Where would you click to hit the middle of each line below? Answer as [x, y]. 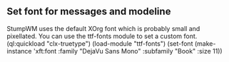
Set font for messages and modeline [89, 12]
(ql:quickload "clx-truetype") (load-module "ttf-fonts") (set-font [100, 43]
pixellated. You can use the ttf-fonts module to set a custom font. [102, 36]
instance [19, 51]
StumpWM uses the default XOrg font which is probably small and [103, 28]
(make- [205, 43]
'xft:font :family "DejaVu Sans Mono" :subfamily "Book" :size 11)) [128, 51]
